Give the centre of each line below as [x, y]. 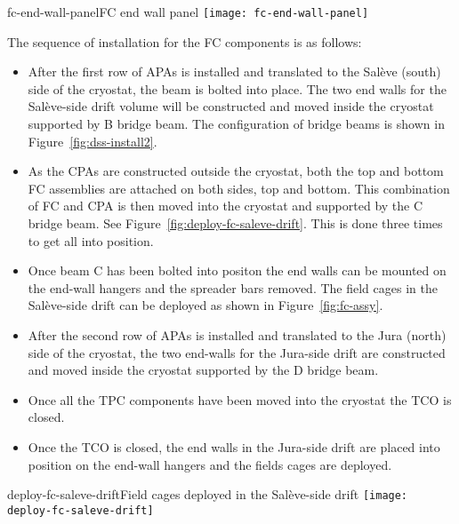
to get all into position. [91, 240]
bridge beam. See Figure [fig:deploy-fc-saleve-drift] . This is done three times [235, 223]
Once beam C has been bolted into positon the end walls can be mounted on [237, 270]
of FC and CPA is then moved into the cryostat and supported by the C [225, 206]
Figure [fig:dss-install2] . [93, 141]
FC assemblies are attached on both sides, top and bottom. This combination [239, 188]
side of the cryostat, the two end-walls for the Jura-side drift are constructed [237, 352]
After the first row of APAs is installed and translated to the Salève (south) [234, 71]
